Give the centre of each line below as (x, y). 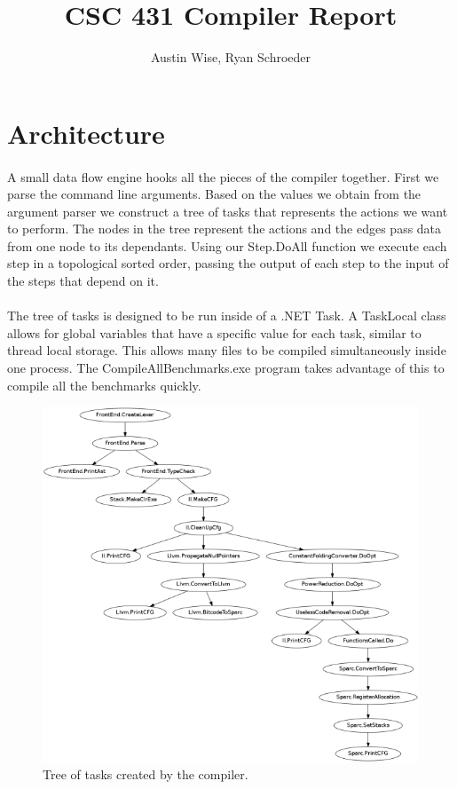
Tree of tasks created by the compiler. (146, 774)
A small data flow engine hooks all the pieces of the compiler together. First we (223, 176)
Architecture (86, 133)
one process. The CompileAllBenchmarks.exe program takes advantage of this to (226, 368)
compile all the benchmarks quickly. (104, 385)
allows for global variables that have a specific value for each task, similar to (214, 332)
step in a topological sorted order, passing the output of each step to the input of (228, 263)
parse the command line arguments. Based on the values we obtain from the (214, 194)
